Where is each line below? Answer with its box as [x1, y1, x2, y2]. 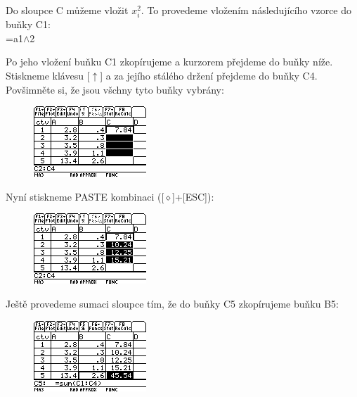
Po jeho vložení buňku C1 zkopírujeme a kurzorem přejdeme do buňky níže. [6, 54, 333, 69]
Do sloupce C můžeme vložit [6, 3, 129, 17]
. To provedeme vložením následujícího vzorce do [141, 3, 352, 17]
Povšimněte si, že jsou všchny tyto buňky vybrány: [6, 82, 224, 96]
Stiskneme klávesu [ [6, 68, 90, 82]
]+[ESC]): [172, 189, 214, 203]
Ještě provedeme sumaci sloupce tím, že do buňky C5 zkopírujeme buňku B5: [6, 296, 339, 310]
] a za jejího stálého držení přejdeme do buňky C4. [100, 68, 318, 82]
